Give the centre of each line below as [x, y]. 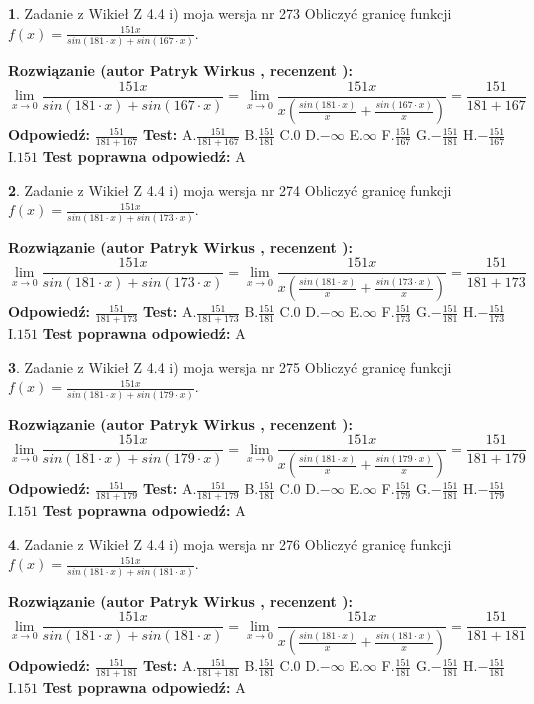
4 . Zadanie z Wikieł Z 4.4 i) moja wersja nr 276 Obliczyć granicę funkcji [230, 543]
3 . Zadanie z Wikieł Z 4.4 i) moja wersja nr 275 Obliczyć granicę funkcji [230, 366]
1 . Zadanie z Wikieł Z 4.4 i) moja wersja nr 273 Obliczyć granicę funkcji [230, 13]
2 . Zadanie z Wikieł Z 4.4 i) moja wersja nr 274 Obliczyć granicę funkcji [230, 189]
